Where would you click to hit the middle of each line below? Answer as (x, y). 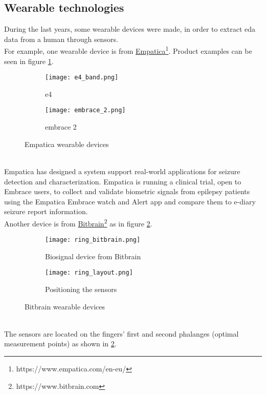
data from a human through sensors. (61, 39)
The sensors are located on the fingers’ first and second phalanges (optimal (121, 333)
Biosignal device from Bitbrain (93, 256)
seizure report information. (46, 211)
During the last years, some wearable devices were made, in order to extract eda (130, 29)
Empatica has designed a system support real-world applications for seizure (122, 171)
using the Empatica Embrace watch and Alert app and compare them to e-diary (130, 201)
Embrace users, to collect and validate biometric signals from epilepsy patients (127, 191)
